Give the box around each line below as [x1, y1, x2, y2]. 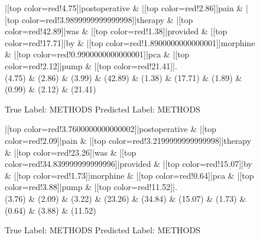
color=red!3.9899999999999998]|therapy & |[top [21, 13, 193, 25]
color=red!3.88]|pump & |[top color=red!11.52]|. [5, 181, 177, 193]
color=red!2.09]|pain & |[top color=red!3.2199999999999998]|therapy [5, 134, 252, 146]
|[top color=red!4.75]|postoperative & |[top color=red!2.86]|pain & [5, 2, 243, 14]
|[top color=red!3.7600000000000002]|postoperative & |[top [5, 123, 217, 135]
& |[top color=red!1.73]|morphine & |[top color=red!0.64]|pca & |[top [5, 169, 254, 181]
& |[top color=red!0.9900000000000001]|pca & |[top [5, 48, 190, 60]
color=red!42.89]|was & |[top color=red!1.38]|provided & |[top [5, 25, 227, 37]
